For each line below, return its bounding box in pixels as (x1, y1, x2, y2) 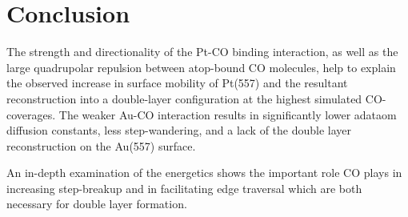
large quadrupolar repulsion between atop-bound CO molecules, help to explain (6, 58, 396, 75)
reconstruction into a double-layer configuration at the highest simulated (6, 90, 362, 106)
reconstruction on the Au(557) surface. (6, 137, 196, 154)
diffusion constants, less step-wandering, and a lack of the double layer (6, 122, 352, 139)
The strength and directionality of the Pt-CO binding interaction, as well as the (6, 43, 398, 60)
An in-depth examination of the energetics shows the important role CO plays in (6, 164, 402, 181)
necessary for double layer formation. (6, 195, 187, 212)
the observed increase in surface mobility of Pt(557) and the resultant (6, 74, 348, 91)
